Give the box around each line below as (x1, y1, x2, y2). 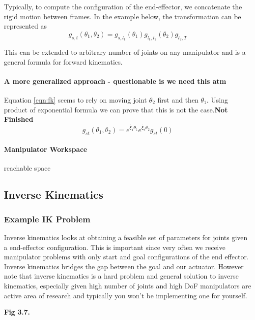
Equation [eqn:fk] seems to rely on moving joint (4, 94, 147, 105)
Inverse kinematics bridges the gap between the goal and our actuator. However (4, 261, 244, 271)
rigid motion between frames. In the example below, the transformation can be (4, 11, 241, 21)
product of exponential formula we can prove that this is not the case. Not (4, 104, 228, 114)
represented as (4, 21, 47, 31)
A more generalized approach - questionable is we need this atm (4, 75, 227, 86)
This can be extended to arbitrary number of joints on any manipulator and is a (4, 46, 246, 57)
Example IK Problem (4, 213, 90, 225)
